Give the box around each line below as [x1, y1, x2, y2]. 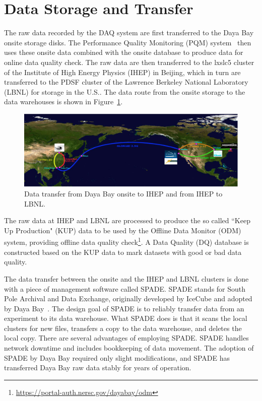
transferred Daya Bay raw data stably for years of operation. [4, 362, 191, 373]
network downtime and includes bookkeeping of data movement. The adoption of [4, 343, 254, 353]
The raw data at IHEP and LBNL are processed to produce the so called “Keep [4, 215, 250, 226]
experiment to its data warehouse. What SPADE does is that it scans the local [4, 313, 247, 323]
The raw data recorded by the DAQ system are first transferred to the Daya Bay [4, 27, 254, 38]
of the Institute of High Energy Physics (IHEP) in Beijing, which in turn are [4, 66, 241, 77]
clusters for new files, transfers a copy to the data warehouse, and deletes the [4, 322, 242, 333]
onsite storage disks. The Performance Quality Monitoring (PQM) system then [4, 37, 251, 47]
